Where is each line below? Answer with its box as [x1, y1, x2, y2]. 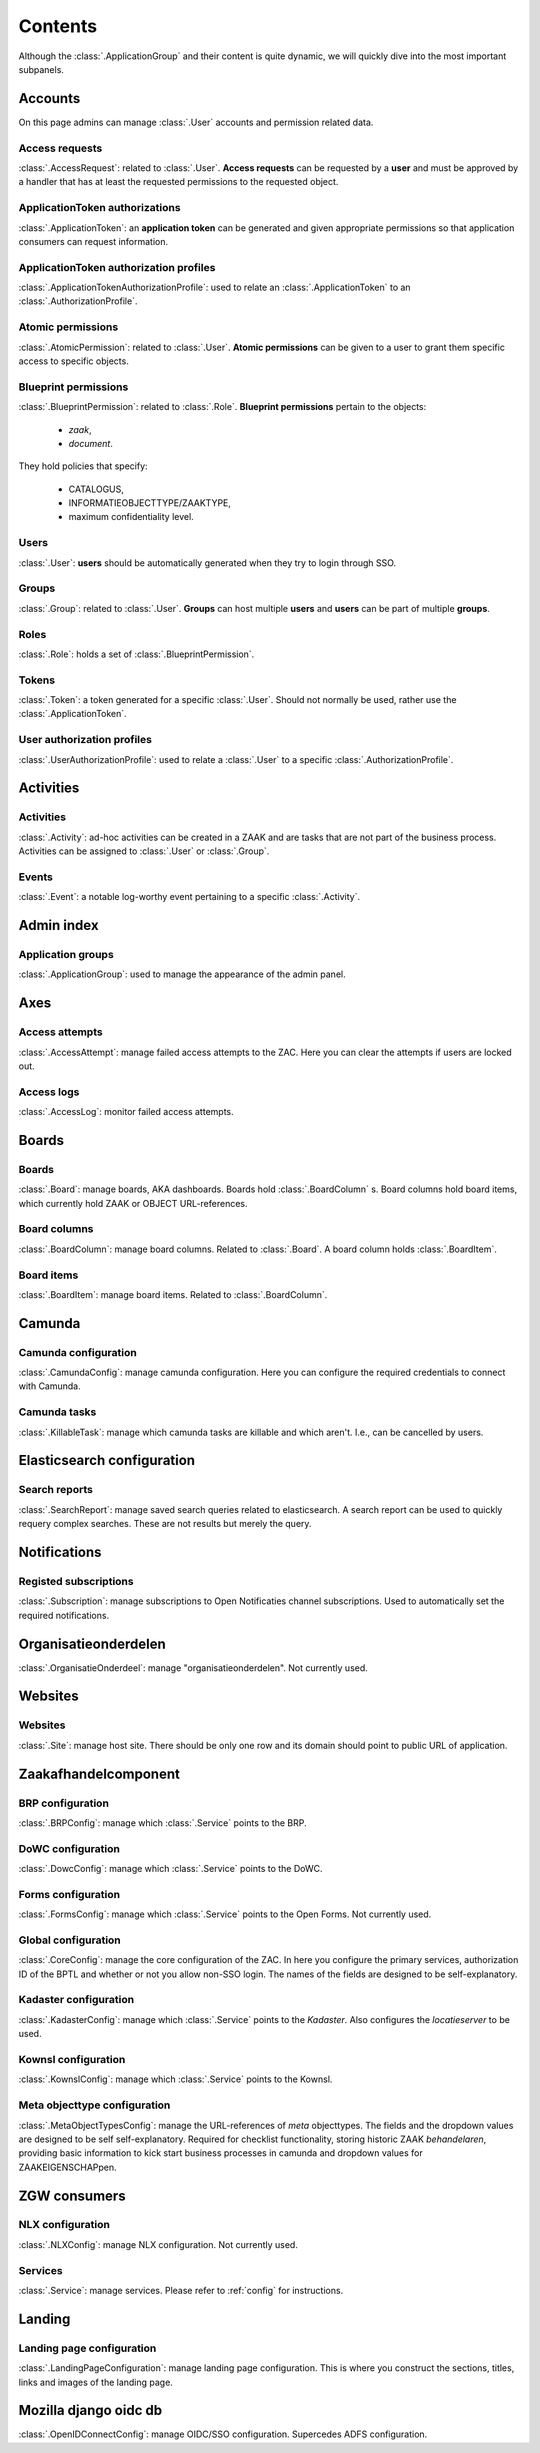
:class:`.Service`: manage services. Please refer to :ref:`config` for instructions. [18, 2285, 344, 2296]
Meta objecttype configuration [18, 2098, 171, 2112]
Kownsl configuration [18, 2053, 126, 2067]
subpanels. [18, 63, 65, 75]
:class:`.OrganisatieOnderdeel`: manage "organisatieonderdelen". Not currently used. [18, 1661, 369, 1674]
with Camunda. [18, 1380, 82, 1392]
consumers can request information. [18, 235, 169, 247]
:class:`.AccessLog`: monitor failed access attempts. [18, 1106, 234, 1118]
